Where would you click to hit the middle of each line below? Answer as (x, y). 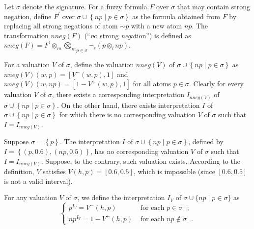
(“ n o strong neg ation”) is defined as (138, 35)
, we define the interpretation (121, 197)
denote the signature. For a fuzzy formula (85, 6)
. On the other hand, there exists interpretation (128, 105)
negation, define (28, 16)
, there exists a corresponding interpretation (118, 94)
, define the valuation (102, 64)
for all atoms (152, 84)
